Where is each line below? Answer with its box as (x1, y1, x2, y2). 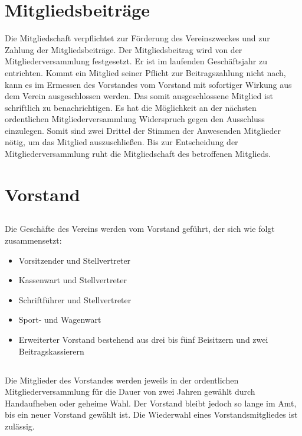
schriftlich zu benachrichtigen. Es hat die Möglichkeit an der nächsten (5, 101, 257, 113)
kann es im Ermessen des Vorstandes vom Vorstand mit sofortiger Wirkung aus (5, 78, 292, 90)
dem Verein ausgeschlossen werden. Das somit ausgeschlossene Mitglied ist (5, 90, 273, 102)
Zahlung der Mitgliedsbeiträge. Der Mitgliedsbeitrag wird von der (5, 43, 242, 55)
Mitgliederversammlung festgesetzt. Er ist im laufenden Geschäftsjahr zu (5, 55, 268, 67)
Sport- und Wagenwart (18, 313, 101, 326)
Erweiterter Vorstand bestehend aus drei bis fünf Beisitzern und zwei (18, 333, 268, 345)
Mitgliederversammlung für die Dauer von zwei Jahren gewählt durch (5, 385, 255, 398)
